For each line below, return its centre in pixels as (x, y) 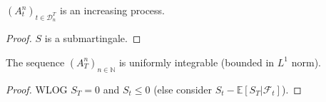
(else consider (183, 89)
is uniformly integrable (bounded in (197, 62)
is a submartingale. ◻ (93, 38)
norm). (306, 62)
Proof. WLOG (37, 89)
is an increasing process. (112, 10)
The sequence (35, 62)
